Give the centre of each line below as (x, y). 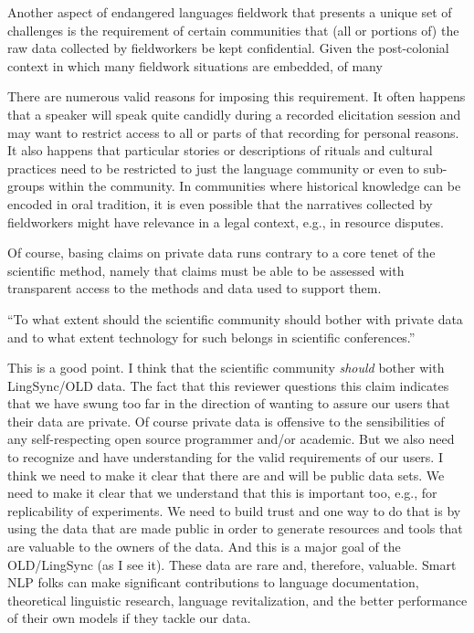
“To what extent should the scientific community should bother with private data (235, 318)
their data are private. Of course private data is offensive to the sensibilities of (226, 421)
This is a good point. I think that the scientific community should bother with (226, 368)
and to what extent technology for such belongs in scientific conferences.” (211, 337)
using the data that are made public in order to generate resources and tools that (235, 528)
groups (26, 186)
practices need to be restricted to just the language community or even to (214, 168)
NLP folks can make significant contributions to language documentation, (213, 582)
